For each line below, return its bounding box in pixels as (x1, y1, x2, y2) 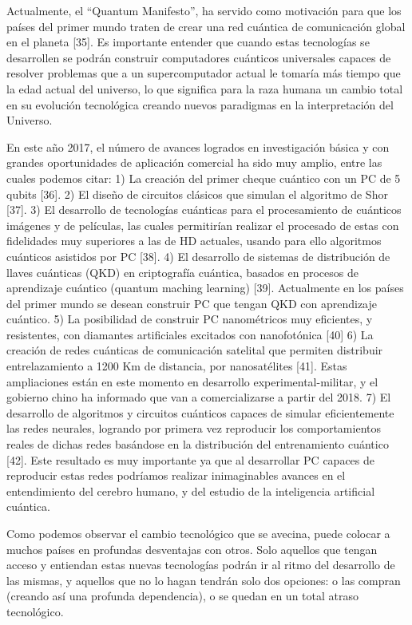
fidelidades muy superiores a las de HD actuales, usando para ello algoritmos (6, 232, 382, 249)
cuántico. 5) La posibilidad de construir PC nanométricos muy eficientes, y (6, 311, 373, 327)
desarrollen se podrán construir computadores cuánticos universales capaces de (6, 49, 391, 65)
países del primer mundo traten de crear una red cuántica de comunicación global (6, 18, 406, 34)
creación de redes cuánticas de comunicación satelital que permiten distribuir (6, 342, 383, 358)
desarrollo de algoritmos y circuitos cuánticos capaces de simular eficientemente (6, 404, 394, 421)
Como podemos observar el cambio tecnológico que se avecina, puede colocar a (6, 525, 390, 541)
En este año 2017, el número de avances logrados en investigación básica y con (6, 138, 390, 155)
